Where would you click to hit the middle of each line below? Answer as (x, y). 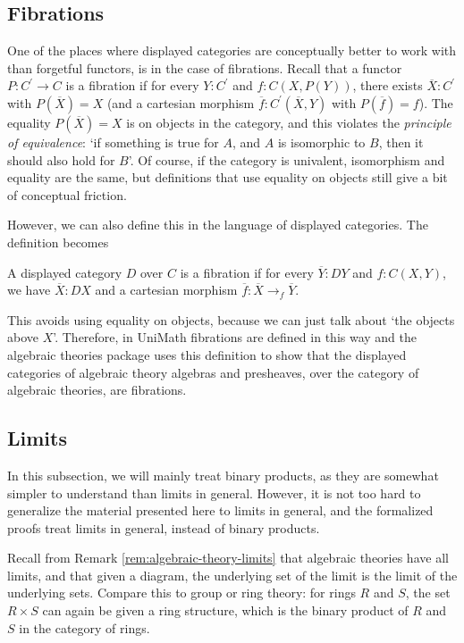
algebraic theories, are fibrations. (97, 390)
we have (29, 290)
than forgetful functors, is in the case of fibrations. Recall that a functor (205, 67)
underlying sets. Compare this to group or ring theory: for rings (181, 593)
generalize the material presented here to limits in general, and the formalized (220, 510)
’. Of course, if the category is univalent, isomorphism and (287, 159)
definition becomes (58, 242)
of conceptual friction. (67, 194)
